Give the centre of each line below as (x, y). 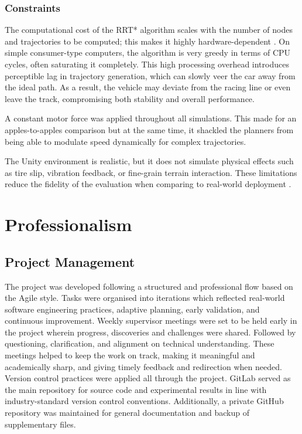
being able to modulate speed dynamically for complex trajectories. (126, 141)
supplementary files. (40, 424)
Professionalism (68, 224)
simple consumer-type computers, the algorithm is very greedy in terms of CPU (148, 52)
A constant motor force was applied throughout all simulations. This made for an (151, 118)
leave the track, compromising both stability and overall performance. (130, 98)
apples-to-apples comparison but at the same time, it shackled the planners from (149, 129)
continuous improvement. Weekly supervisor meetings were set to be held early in (151, 321)
